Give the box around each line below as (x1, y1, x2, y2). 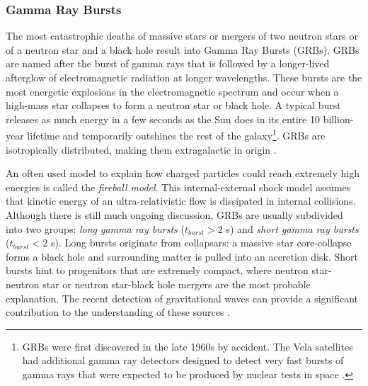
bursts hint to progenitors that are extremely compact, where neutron (6, 263, 309, 278)
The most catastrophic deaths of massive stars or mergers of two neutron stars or (6, 28, 359, 43)
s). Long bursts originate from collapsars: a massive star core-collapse (51, 235, 352, 250)
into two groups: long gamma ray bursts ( (6, 221, 185, 236)
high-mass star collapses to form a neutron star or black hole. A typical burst (6, 98, 341, 113)
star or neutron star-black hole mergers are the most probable (42, 276, 311, 291)
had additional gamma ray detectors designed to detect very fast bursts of (22, 353, 344, 368)
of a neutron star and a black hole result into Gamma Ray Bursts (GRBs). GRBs (6, 42, 360, 57)
